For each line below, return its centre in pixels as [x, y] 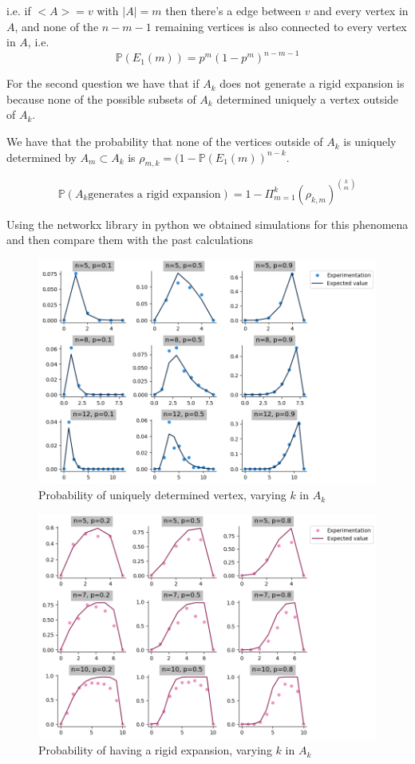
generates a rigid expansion [154, 194]
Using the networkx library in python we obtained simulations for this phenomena [207, 224]
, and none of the [57, 26]
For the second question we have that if [103, 83]
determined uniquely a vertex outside [308, 98]
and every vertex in [361, 10]
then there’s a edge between [233, 10]
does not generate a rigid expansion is [312, 83]
